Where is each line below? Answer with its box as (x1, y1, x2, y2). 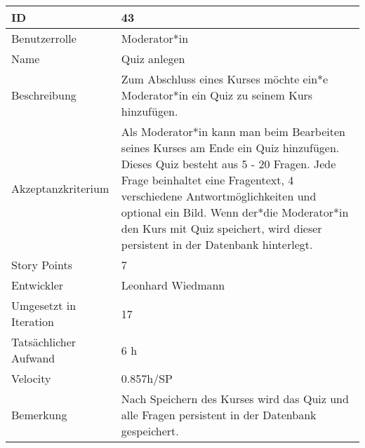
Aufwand (11, 350, 55, 366)
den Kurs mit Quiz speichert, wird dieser (121, 220, 322, 236)
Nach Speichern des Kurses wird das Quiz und (121, 391, 349, 407)
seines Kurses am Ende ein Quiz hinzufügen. (121, 140, 340, 156)
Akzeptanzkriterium (11, 179, 109, 196)
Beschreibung (11, 87, 77, 103)
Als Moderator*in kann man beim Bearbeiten (121, 123, 345, 140)
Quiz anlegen (121, 50, 185, 67)
